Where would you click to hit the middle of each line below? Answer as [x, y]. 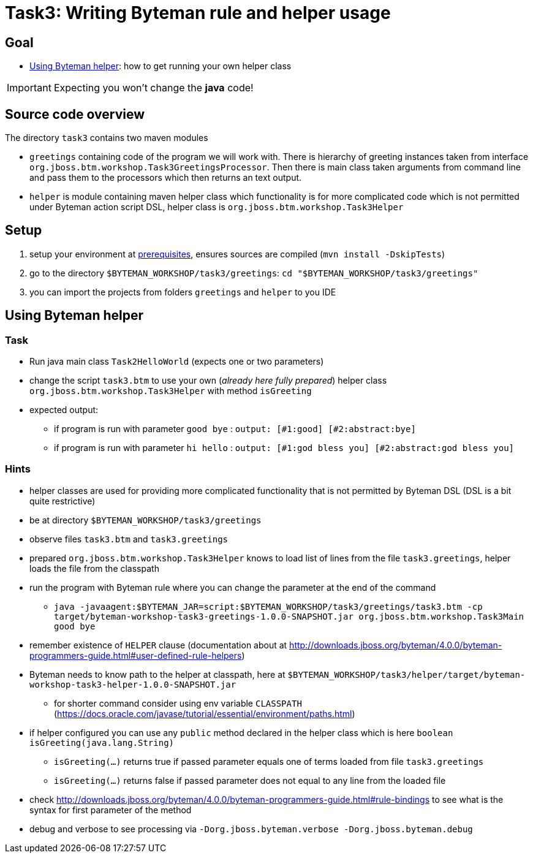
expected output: [64, 410]
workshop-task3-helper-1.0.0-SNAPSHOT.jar [133, 684]
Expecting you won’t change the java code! [153, 88]
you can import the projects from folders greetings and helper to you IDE [183, 292]
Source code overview [75, 114]
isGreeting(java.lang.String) [102, 742]
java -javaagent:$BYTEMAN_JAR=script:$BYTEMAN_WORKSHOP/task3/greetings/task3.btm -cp [268, 606]
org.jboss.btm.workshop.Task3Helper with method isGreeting [171, 391]
